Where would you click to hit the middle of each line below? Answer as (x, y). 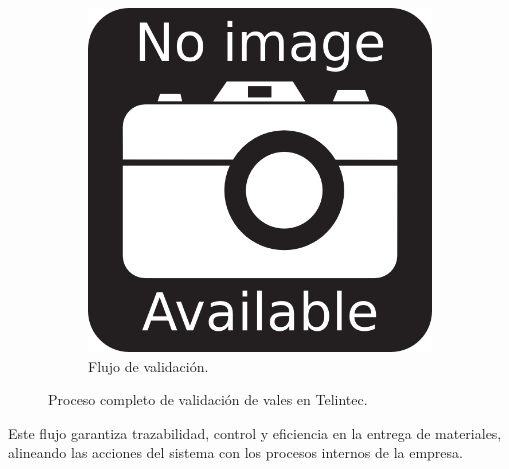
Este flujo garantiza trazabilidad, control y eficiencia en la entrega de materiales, (255, 432)
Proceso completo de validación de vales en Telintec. (208, 399)
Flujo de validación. (148, 365)
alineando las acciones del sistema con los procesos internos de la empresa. (235, 452)
